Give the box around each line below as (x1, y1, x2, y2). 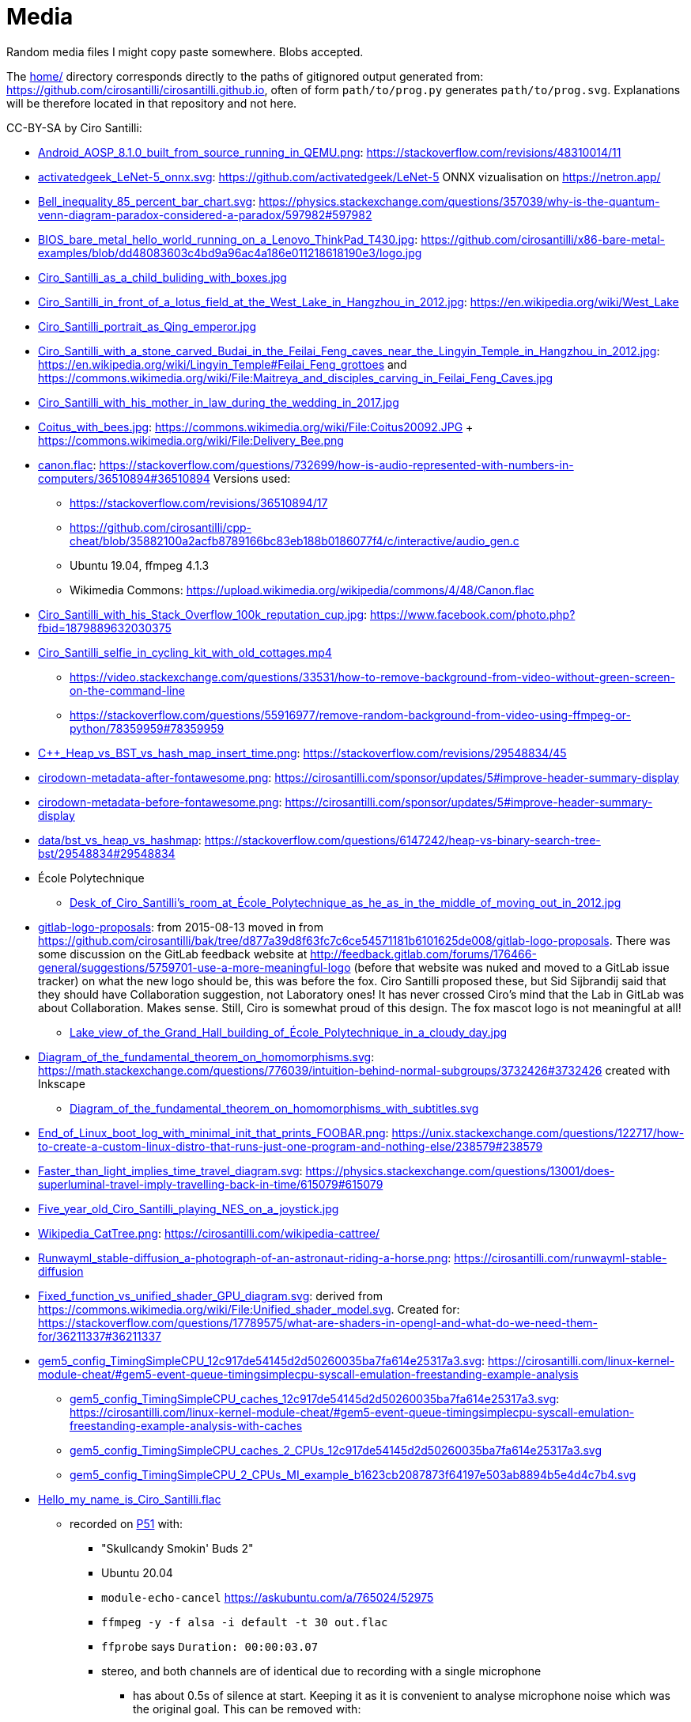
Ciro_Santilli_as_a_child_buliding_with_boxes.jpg (38, 270, 287, 284)
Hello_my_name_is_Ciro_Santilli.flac (38, 1492, 221, 1506)
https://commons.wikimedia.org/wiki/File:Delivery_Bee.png (38, 433, 344, 447)
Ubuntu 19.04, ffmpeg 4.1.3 (70, 558, 210, 572)
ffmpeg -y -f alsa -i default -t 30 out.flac (101, 1615, 388, 1629)
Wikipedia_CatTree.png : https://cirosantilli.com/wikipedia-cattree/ (38, 1226, 380, 1240)
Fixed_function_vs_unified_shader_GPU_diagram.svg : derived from (38, 1288, 383, 1303)
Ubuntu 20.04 (101, 1565, 173, 1580)
